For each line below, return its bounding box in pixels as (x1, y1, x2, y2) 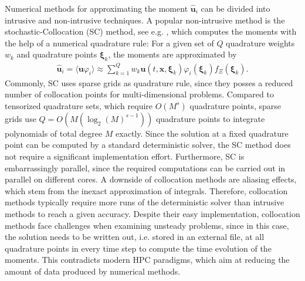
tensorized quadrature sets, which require (5, 99, 153, 111)
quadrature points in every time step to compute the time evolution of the (5, 242, 272, 254)
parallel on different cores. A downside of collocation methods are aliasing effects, (5, 173, 297, 185)
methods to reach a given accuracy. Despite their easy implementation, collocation (5, 208, 300, 220)
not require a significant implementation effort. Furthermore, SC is (5, 150, 245, 162)
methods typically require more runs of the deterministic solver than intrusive (5, 196, 284, 208)
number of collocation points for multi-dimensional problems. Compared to (5, 88, 274, 100)
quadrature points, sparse (189, 99, 282, 111)
